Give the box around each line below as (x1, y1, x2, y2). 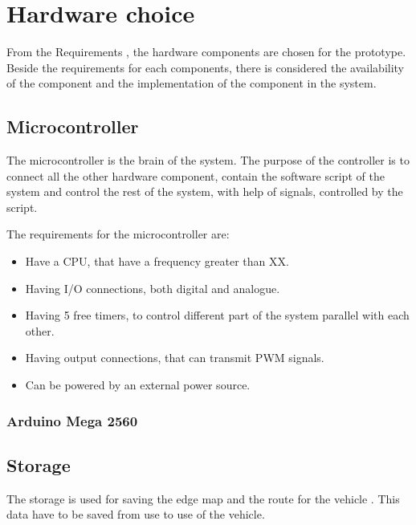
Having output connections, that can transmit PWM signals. (25, 349, 324, 366)
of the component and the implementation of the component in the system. (6, 75, 377, 92)
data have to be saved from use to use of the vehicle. (6, 506, 265, 523)
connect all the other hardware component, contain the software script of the (6, 167, 385, 184)
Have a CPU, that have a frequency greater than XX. (25, 253, 289, 270)
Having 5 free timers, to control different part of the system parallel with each (25, 307, 410, 324)
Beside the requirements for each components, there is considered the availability (6, 59, 405, 75)
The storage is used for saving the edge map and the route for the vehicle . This (6, 490, 400, 507)
